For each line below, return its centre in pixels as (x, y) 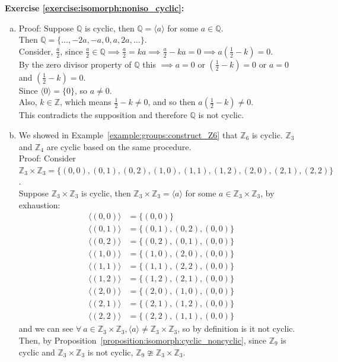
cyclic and (37, 352)
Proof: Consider (47, 158)
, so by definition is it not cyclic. (236, 328)
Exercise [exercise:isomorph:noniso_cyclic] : (95, 8)
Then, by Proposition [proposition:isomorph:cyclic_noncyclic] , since (142, 340)
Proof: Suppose (46, 28)
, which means (86, 102)
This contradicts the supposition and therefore (103, 115)
